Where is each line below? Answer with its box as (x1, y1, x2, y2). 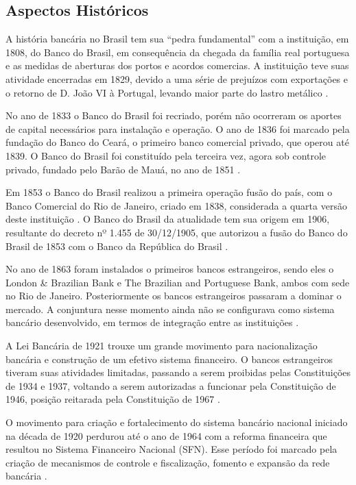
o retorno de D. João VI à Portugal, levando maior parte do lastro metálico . (5, 85, 329, 99)
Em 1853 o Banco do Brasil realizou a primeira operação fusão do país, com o (5, 185, 333, 199)
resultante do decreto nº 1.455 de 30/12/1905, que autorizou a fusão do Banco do (5, 225, 348, 239)
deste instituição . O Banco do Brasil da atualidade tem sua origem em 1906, (5, 212, 330, 226)
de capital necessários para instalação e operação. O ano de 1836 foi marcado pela (5, 121, 350, 136)
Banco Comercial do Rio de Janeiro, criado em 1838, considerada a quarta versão (5, 198, 347, 212)
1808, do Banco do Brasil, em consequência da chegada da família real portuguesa (5, 45, 350, 59)
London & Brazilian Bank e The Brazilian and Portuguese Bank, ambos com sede (5, 275, 350, 289)
